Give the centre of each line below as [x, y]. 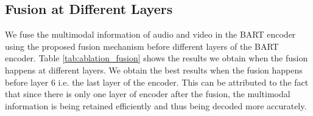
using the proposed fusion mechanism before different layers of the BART [142, 46]
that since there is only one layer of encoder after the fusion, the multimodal [148, 94]
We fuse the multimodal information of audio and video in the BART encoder [150, 34]
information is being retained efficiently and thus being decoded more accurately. [156, 105]
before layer [27, 82]
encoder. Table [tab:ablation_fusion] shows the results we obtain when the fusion [156, 58]
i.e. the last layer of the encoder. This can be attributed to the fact [183, 82]
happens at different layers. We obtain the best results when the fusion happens [154, 70]
